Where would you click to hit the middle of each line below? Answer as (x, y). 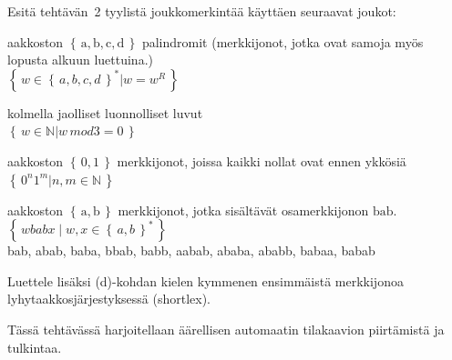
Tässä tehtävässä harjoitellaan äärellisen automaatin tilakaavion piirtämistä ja (226, 329)
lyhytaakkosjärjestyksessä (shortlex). (109, 299)
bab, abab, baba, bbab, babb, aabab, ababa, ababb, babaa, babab (191, 250)
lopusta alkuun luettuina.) (80, 60)
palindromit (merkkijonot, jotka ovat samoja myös (282, 41)
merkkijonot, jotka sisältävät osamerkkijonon (243, 210)
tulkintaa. (35, 347)
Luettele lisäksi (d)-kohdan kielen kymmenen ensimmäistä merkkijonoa (205, 280)
